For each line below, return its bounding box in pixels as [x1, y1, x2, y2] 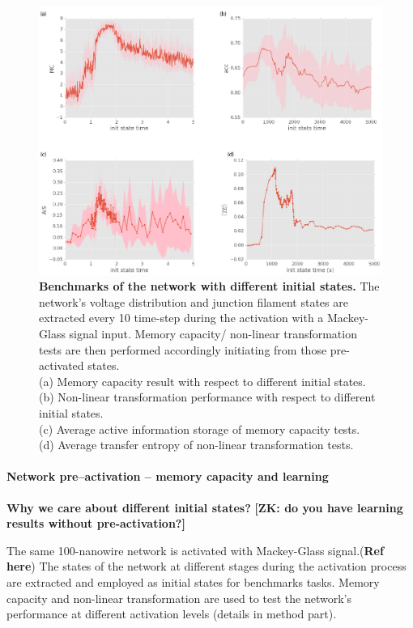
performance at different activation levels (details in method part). [6, 605, 337, 622]
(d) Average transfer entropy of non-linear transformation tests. [39, 436, 354, 453]
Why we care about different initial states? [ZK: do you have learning [6, 499, 403, 516]
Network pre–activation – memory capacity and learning [6, 468, 329, 485]
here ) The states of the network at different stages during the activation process [6, 558, 407, 575]
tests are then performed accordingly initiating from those [39, 341, 327, 358]
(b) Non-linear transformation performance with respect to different [39, 388, 376, 405]
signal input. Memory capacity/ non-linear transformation [69, 325, 357, 342]
